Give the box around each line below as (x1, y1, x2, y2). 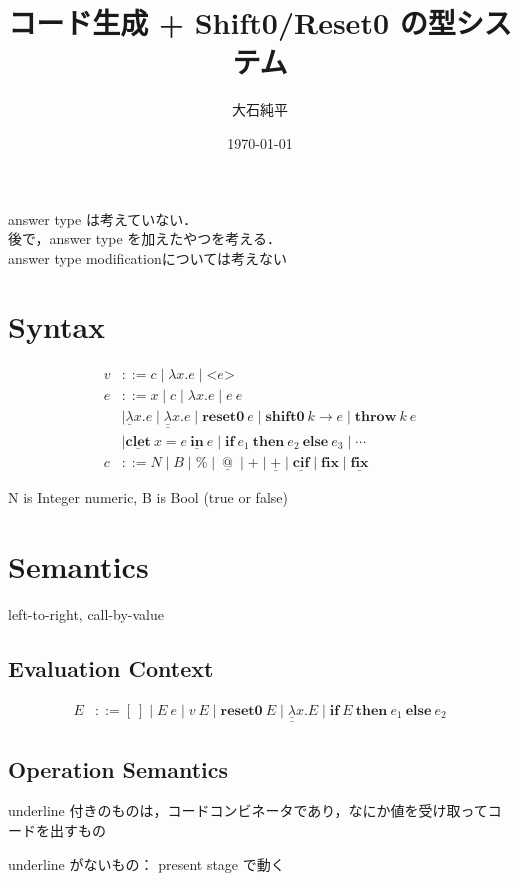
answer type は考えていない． (8, 208, 198, 229)
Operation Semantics (8, 753, 229, 784)
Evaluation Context (8, 652, 214, 683)
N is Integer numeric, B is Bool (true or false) (8, 487, 288, 508)
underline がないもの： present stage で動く (8, 853, 285, 874)
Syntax (8, 306, 106, 347)
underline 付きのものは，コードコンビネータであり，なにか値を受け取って (8, 800, 488, 821)
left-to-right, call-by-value (8, 603, 164, 624)
